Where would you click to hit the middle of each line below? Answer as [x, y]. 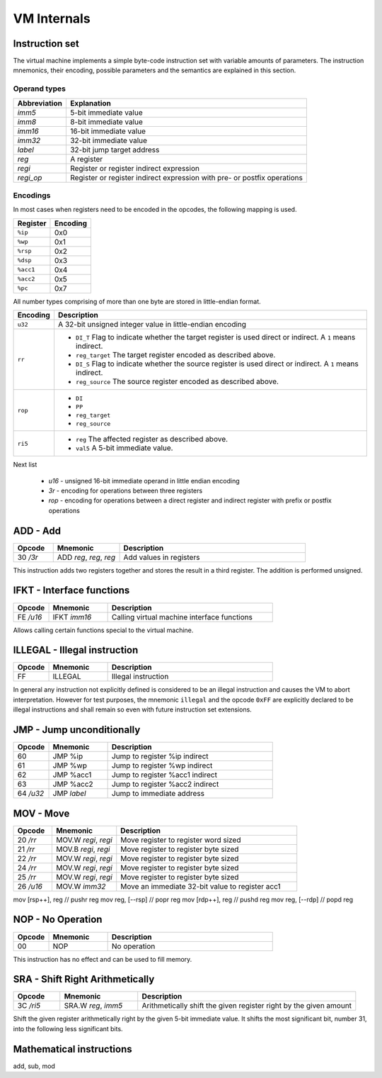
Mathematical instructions [73, 1049]
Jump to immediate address [158, 794]
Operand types [40, 89]
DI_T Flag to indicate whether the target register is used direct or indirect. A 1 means [215, 337]
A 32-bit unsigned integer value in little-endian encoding [152, 325]
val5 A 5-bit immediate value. [124, 448]
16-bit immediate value [108, 131]
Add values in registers [162, 557]
